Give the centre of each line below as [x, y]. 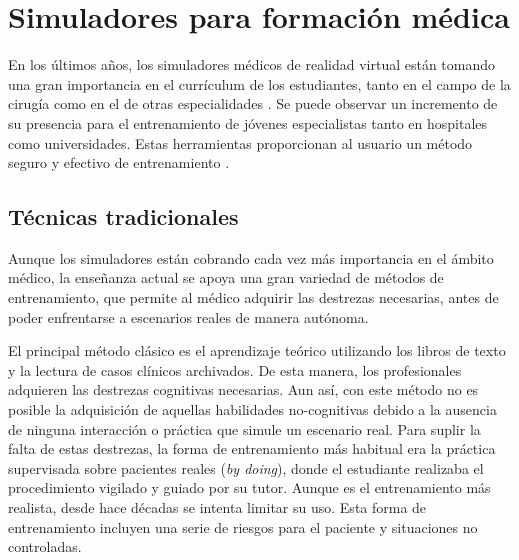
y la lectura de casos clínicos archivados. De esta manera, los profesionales [235, 369]
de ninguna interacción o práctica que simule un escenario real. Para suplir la [244, 428]
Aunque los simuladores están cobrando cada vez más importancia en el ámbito [251, 257]
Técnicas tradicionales [123, 216]
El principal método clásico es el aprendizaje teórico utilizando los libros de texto [257, 350]
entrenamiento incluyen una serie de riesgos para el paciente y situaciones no [243, 526]
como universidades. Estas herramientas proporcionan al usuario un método [240, 142]
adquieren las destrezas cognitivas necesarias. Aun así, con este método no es [243, 389]
